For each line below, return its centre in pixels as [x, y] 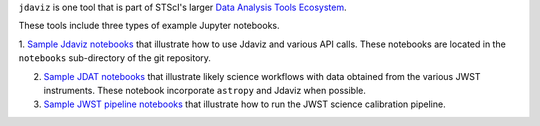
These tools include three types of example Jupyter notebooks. [149, 26]
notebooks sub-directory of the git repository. [115, 58]
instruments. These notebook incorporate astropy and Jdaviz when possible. [205, 90]
